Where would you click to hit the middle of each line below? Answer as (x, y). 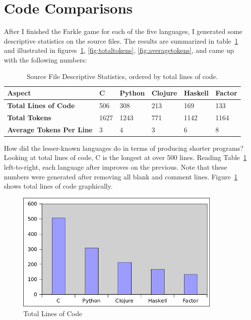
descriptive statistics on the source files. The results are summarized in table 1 (121, 40)
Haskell (196, 93)
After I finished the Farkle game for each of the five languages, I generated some (123, 31)
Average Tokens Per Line (50, 129)
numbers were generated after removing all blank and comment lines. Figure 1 (121, 176)
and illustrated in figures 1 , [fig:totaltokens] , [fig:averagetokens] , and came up (119, 50)
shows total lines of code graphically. (58, 186)
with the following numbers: (45, 59)
